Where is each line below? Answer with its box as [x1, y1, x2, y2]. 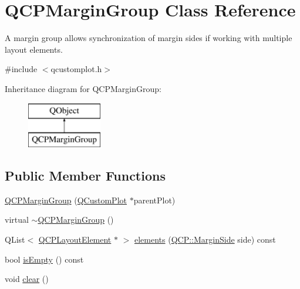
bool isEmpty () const [5, 253, 84, 265]
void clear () [5, 273, 49, 285]
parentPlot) [133, 193, 176, 206]
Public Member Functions [5, 166, 166, 185]
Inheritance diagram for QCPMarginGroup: [5, 82, 161, 94]
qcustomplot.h [50, 63, 102, 75]
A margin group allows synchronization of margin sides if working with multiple [5, 32, 292, 44]
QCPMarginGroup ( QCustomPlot [5, 193, 127, 206]
